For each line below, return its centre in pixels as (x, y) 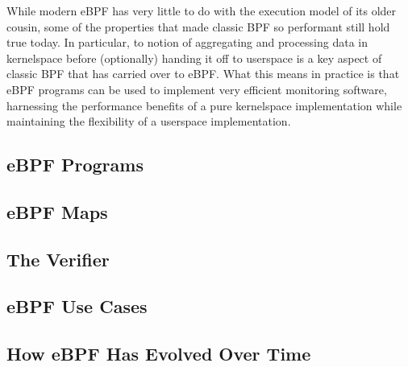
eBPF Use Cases (77, 306)
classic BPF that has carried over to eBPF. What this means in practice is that (203, 74)
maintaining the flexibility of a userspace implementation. (149, 121)
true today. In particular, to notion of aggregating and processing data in (187, 42)
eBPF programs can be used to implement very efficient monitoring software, (197, 89)
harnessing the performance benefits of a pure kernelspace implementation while (204, 105)
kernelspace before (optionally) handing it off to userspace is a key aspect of (194, 58)
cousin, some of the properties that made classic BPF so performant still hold (198, 26)
